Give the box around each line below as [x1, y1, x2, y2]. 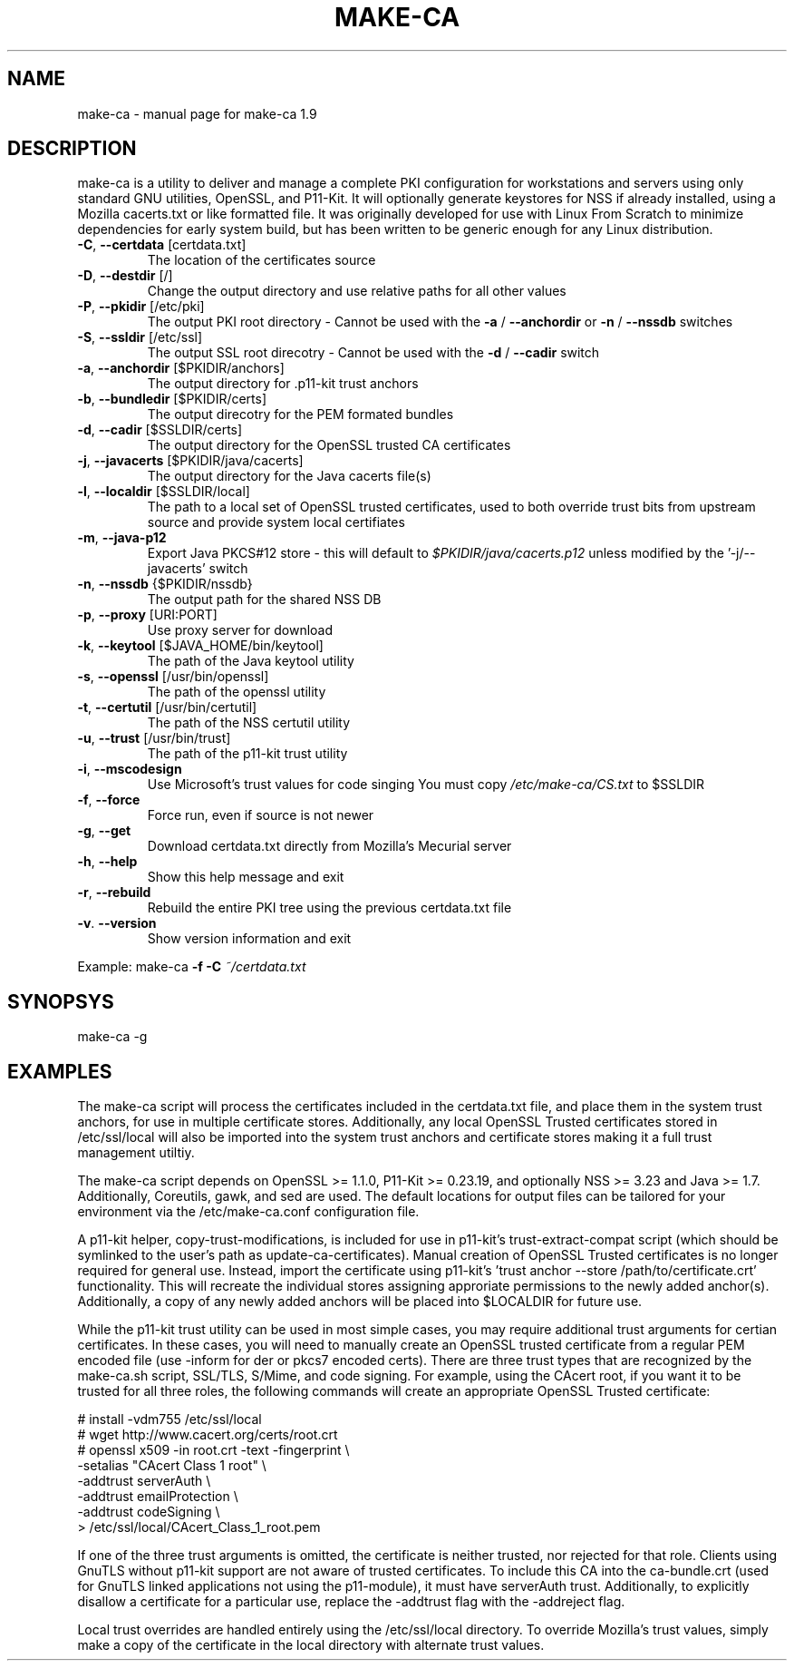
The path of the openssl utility [147, 684, 326, 700]
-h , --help [77, 854, 138, 870]
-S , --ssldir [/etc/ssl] [77, 329, 203, 346]
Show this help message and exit [147, 869, 344, 885]
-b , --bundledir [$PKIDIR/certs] [77, 391, 267, 407]
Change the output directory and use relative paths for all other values [147, 283, 566, 299]
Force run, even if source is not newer [147, 807, 374, 824]
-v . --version [77, 915, 157, 932]
